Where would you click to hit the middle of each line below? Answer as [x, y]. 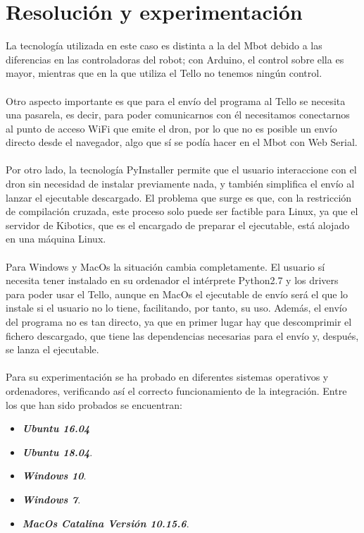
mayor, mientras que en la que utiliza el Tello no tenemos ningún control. [164, 73]
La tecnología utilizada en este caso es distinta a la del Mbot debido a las [164, 45]
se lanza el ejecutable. [52, 349]
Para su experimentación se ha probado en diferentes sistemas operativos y [167, 377]
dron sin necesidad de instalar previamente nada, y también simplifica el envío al [180, 184]
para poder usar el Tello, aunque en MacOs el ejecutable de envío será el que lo [177, 294]
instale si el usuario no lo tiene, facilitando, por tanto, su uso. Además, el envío [176, 308]
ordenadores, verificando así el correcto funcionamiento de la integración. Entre [176, 390]
